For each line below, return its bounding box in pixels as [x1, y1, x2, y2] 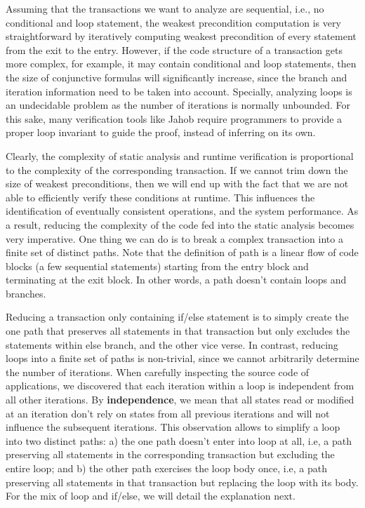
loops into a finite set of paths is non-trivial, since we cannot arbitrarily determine [6, 351, 359, 366]
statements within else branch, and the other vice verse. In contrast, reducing [6, 337, 338, 352]
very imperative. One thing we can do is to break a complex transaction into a [6, 231, 343, 246]
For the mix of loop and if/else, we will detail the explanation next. [6, 488, 296, 503]
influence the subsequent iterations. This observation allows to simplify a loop [6, 420, 340, 434]
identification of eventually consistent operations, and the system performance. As [6, 203, 359, 218]
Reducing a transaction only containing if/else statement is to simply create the [6, 309, 349, 324]
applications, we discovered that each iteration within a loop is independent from [6, 378, 354, 393]
